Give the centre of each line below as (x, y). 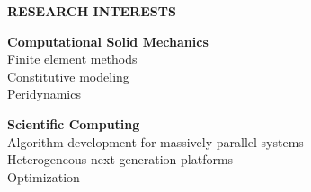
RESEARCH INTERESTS (92, 11)
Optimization (44, 176)
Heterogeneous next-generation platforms (120, 159)
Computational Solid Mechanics (108, 41)
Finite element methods (72, 59)
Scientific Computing (74, 123)
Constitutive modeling (68, 76)
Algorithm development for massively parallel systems (155, 141)
